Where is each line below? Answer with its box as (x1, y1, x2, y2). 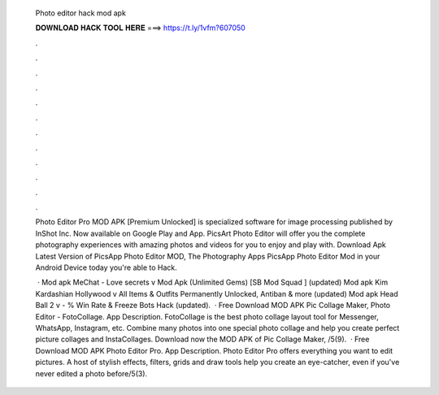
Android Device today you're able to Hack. (35, 263, 178, 272)
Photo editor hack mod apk (35, 8, 126, 18)
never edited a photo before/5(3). (35, 368, 148, 378)
